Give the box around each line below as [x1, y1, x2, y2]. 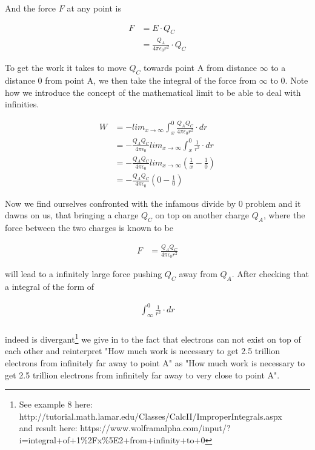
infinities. [5, 98, 39, 110]
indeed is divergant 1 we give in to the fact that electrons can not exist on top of [5, 331, 301, 345]
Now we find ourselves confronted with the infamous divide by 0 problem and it [5, 196, 301, 209]
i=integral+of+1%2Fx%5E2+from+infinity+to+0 [19, 433, 205, 446]
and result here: [19, 421, 78, 434]
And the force [5, 2, 56, 14]
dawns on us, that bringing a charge [5, 209, 139, 221]
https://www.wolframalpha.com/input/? [80, 421, 231, 434]
